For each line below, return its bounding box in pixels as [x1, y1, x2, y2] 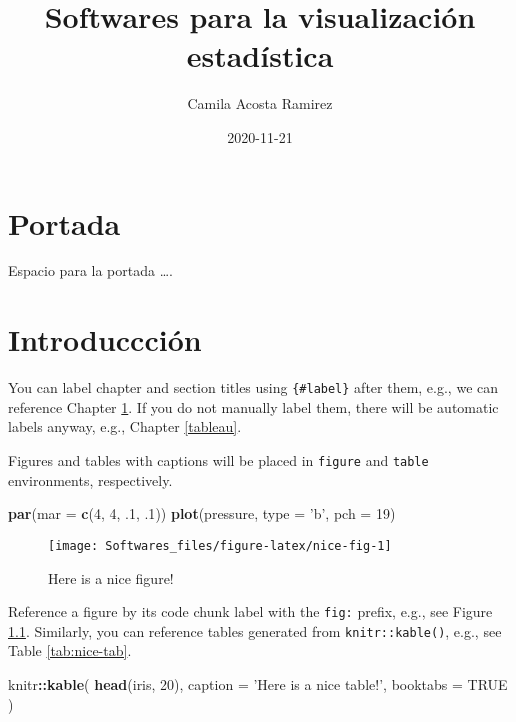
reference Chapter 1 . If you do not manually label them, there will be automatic [8, 396, 499, 417]
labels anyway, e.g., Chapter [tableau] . [8, 416, 242, 437]
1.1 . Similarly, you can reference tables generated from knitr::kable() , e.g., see [8, 620, 502, 641]
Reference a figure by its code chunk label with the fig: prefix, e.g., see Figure [8, 601, 493, 622]
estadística [186, 35, 334, 76]
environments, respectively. [8, 469, 173, 490]
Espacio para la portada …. [8, 260, 173, 281]
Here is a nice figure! [48, 567, 174, 588]
